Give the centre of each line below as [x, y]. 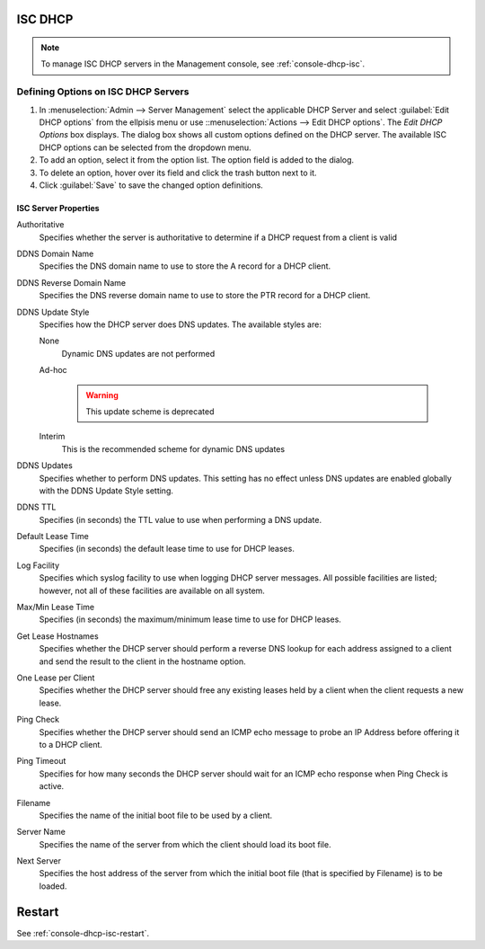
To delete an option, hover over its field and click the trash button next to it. [178, 173]
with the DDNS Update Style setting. [106, 491]
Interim [52, 437]
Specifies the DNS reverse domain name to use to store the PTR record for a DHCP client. [205, 296]
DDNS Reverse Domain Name [71, 282]
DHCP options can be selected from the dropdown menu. [145, 147]
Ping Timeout [41, 761]
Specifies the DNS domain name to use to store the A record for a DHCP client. [185, 266]
